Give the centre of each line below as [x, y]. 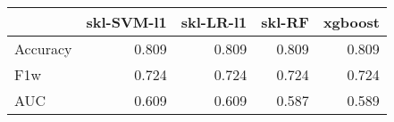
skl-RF [285, 22]
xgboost [351, 22]
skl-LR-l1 [214, 22]
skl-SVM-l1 [126, 22]
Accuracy [43, 49]
